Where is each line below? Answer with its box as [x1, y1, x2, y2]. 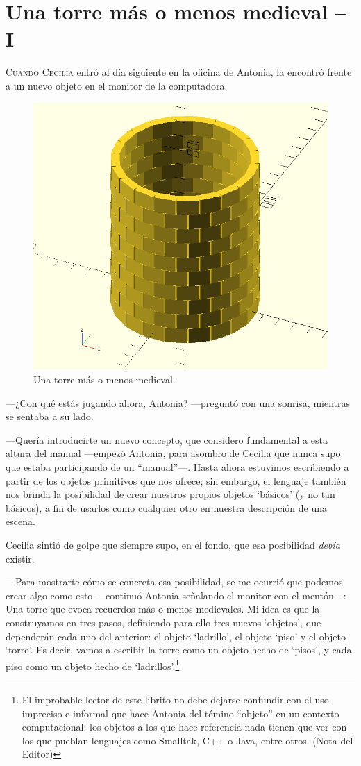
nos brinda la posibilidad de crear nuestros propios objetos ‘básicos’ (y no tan [6, 487, 335, 501]
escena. [6, 514, 35, 528]
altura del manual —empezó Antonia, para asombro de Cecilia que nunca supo [6, 446, 341, 460]
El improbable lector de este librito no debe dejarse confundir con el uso [22, 692, 329, 707]
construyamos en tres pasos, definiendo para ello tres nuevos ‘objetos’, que [6, 615, 321, 629]
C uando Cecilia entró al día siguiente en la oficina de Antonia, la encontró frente [6, 65, 352, 79]
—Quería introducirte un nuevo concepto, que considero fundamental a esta [6, 432, 328, 447]
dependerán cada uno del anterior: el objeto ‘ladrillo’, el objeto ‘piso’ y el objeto [6, 628, 346, 643]
